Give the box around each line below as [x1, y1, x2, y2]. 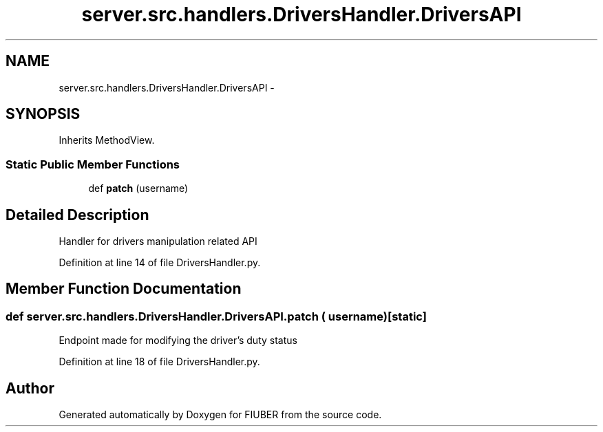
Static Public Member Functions [6, 157, 180, 171]
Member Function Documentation [6, 280, 242, 298]
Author [6, 379, 54, 397]
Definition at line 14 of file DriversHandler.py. [59, 257, 261, 269]
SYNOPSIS [6, 105, 81, 123]
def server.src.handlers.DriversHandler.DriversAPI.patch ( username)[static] [6, 309, 427, 323]
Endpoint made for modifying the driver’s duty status [59, 334, 297, 347]
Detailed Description [6, 206, 149, 224]
